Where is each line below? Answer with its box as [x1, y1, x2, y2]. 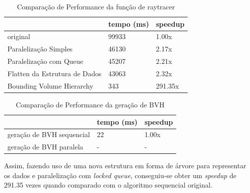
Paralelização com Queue [7, 56, 84, 66]
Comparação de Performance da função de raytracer [17, 1, 175, 11]
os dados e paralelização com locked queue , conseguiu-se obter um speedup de [4, 170, 237, 180]
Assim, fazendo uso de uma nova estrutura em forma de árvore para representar [4, 160, 247, 171]
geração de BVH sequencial [7, 129, 90, 140]
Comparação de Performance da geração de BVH [15, 99, 165, 109]
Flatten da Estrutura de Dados [7, 68, 101, 78]
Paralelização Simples [7, 44, 73, 54]
